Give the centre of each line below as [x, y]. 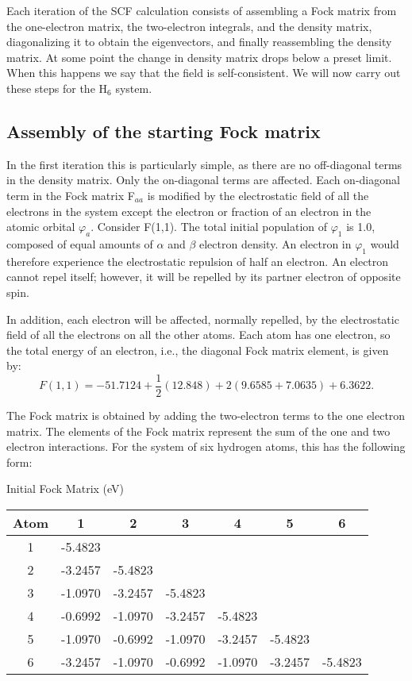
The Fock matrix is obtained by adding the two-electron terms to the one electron [206, 415]
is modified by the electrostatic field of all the [258, 195]
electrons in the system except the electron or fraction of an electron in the [189, 211]
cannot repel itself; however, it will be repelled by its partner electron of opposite [204, 277]
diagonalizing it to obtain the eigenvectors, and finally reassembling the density [199, 42]
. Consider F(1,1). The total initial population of [209, 227]
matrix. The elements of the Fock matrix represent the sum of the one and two [198, 431]
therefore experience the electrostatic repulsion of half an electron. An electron [198, 261]
